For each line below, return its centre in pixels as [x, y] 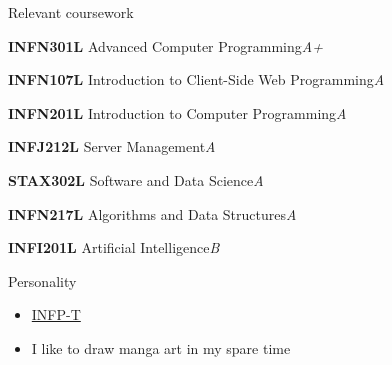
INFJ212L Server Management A [112, 146]
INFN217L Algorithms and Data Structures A [152, 213]
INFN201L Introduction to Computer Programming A [177, 112]
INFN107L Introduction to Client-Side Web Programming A [196, 79]
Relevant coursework [71, 12]
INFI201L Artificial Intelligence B [114, 247]
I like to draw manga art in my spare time [161, 347]
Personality [42, 280]
